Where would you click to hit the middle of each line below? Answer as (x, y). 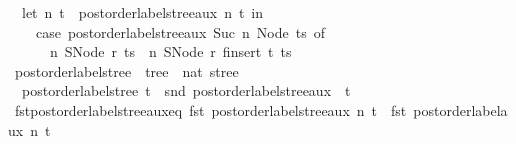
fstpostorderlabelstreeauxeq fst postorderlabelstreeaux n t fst (210, 109)
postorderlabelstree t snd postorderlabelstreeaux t (186, 90)
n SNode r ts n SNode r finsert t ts (170, 51)
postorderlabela (460, 109)
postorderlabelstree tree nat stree (126, 70)
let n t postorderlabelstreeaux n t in (142, 12)
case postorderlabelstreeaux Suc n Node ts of (180, 31)
